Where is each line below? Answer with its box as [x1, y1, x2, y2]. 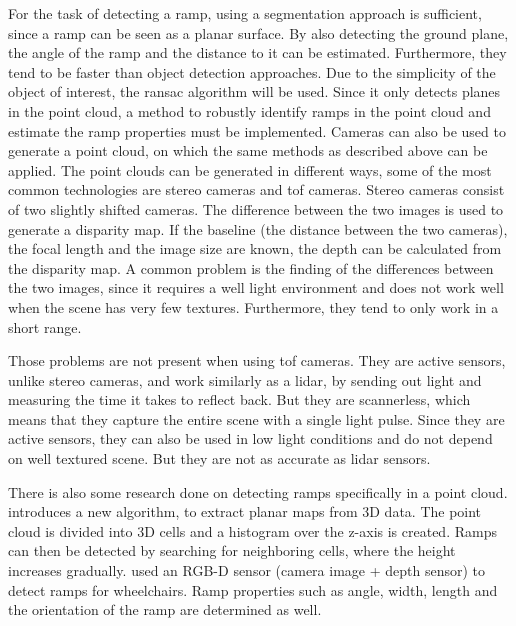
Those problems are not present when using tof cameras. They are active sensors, [8, 350, 506, 371]
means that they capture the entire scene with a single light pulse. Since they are [8, 408, 505, 429]
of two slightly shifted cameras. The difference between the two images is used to [8, 198, 504, 219]
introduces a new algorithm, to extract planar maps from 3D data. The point [8, 501, 482, 522]
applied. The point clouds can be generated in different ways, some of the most [8, 159, 492, 180]
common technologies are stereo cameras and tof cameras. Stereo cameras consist [8, 179, 505, 200]
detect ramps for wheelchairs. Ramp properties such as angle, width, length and [8, 579, 498, 600]
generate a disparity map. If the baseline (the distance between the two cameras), [8, 218, 508, 239]
